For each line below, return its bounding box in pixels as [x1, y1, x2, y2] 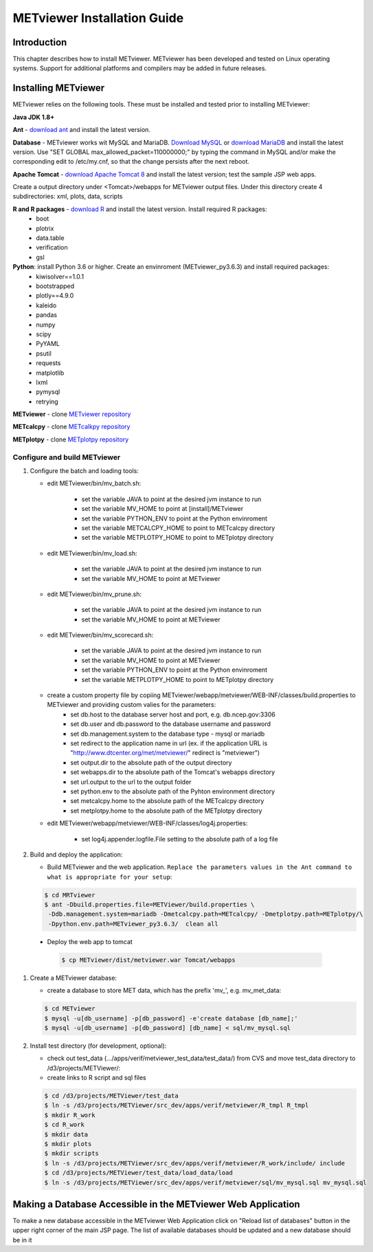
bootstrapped [36, 282, 75, 290]
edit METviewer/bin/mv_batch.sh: [47, 479, 142, 487]
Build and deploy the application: [30, 850, 123, 859]
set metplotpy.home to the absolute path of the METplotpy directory [70, 806, 262, 815]
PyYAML [36, 340, 60, 348]
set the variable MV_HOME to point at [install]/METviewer [81, 505, 244, 513]
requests [36, 359, 61, 367]
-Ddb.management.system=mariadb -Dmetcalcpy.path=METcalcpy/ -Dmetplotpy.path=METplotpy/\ [48, 910, 363, 918]
